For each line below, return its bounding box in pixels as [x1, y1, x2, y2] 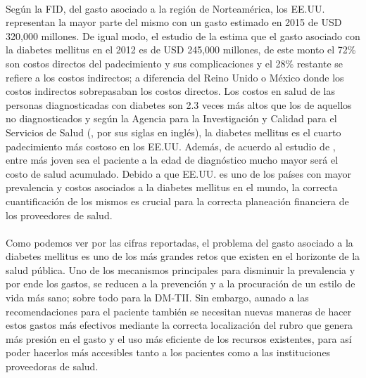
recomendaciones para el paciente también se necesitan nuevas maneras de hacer [6, 304, 352, 318]
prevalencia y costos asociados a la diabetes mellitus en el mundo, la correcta [6, 180, 338, 195]
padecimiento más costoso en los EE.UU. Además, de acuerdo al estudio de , [6, 138, 336, 153]
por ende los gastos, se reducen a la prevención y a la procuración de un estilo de [6, 276, 355, 291]
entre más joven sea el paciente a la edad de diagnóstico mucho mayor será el [6, 152, 339, 167]
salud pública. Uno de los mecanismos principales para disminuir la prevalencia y [6, 262, 355, 277]
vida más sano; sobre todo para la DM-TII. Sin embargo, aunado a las [6, 290, 309, 305]
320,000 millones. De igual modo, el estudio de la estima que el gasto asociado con [6, 28, 360, 43]
